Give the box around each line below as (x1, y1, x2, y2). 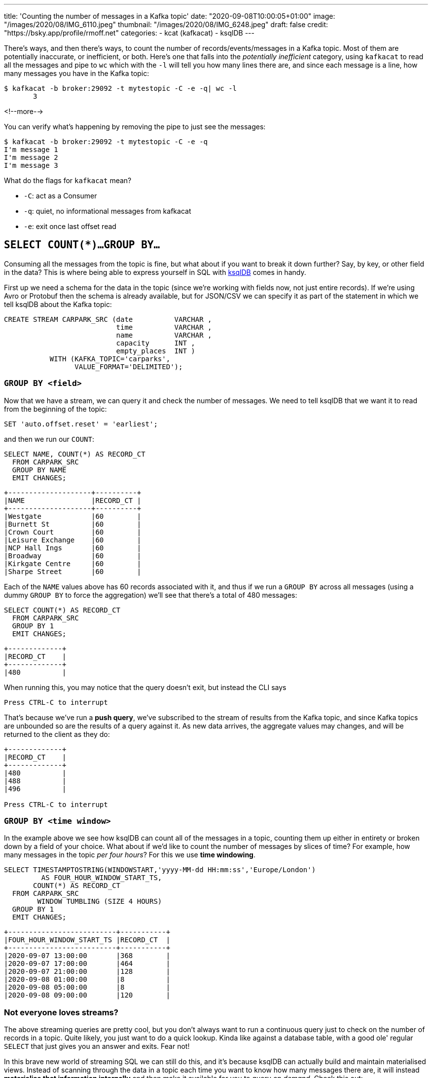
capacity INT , (116, 339, 195, 347)
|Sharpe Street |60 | (4, 567, 142, 576)
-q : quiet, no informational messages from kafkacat (24, 207, 191, 215)
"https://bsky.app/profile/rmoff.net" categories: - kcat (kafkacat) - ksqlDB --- (4, 29, 254, 37)
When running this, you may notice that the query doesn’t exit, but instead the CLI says (4, 683, 287, 692)
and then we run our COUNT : (4, 434, 95, 443)
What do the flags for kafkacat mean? (4, 176, 132, 185)
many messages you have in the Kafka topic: (4, 69, 149, 77)
